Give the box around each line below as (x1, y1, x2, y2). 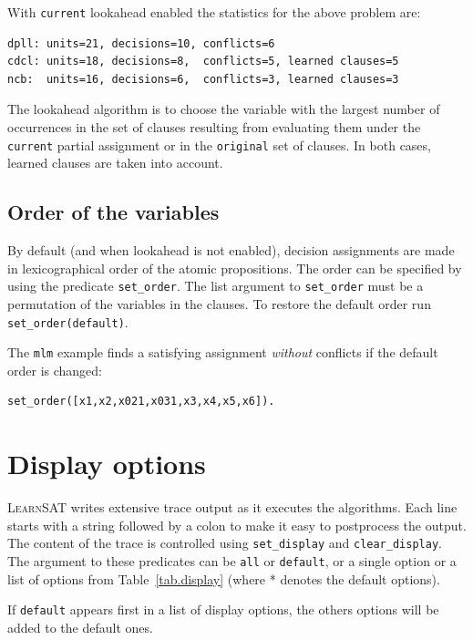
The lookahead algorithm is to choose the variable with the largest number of (7, 99, 440, 119)
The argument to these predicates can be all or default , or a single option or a (7, 551, 457, 570)
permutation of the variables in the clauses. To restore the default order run (7, 294, 431, 313)
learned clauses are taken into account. (7, 153, 223, 172)
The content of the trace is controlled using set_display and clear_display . (7, 533, 442, 552)
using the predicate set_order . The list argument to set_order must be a (7, 276, 424, 295)
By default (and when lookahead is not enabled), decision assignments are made (7, 241, 455, 260)
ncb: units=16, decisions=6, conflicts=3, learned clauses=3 (7, 72, 399, 86)
